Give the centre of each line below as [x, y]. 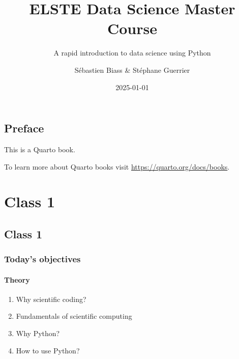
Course [132, 28]
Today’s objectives [42, 259]
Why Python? [38, 333]
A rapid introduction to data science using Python [132, 53]
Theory [17, 279]
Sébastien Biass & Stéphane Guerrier [132, 70]
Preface [24, 128]
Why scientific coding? [51, 299]
